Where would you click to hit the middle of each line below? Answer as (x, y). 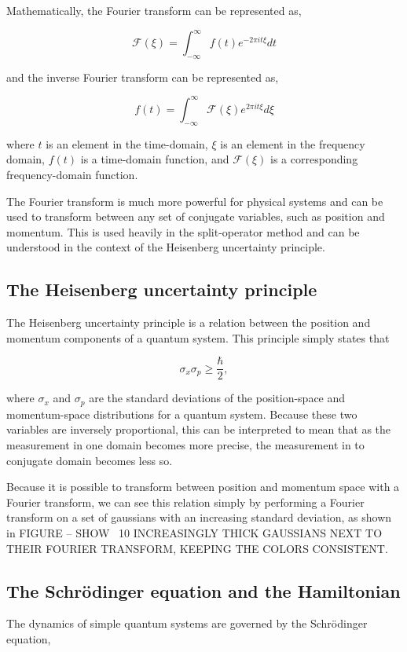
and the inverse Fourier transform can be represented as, (143, 77)
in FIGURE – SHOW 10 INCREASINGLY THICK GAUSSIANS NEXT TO (194, 533)
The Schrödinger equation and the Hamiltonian (203, 590)
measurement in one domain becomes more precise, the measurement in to (185, 445)
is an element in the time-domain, (127, 143)
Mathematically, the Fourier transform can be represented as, (154, 10)
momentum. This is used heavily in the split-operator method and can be (183, 231)
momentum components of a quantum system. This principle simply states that (198, 337)
